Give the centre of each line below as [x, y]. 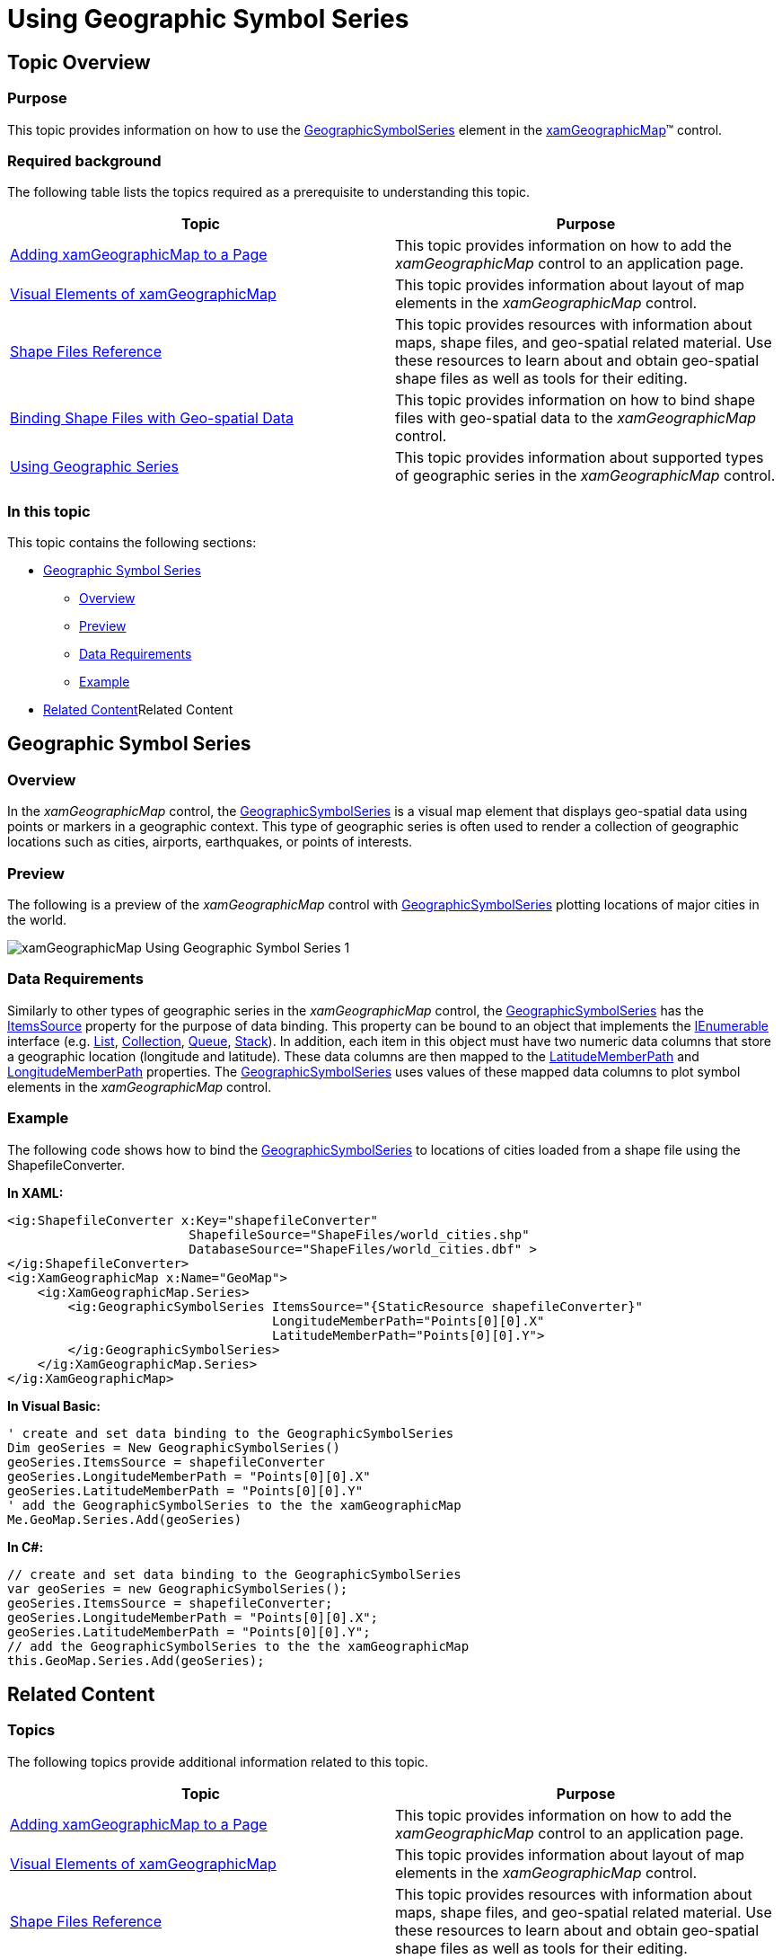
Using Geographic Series [94, 467]
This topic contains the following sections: [132, 543]
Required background [84, 160]
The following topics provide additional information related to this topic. [218, 1761]
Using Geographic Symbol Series [208, 19]
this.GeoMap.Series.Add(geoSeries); [136, 1660]
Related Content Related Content [138, 710]
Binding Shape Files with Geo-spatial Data [152, 418]
